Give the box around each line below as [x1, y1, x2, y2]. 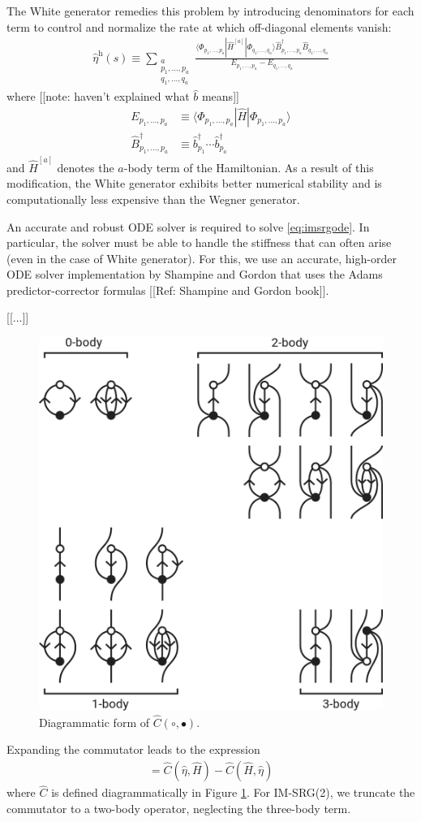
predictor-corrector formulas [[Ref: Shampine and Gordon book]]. [6, 281, 329, 298]
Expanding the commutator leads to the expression [6, 741, 260, 758]
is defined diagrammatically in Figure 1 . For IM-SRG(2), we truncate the [51, 784, 415, 801]
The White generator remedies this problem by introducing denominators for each [6, 2, 415, 19]
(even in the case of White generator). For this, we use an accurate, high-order [6, 249, 397, 266]
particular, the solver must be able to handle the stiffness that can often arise [6, 234, 392, 251]
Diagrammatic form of [39, 713, 149, 730]
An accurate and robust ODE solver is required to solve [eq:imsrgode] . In [6, 218, 370, 235]
